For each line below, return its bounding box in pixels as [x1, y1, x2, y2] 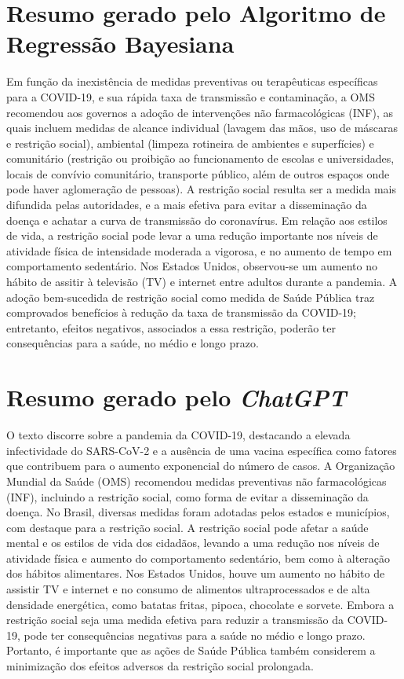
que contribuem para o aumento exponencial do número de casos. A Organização [6, 457, 395, 474]
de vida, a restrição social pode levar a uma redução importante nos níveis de [6, 227, 378, 244]
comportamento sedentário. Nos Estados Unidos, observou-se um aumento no [6, 258, 377, 274]
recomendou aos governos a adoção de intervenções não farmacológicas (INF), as [6, 104, 394, 120]
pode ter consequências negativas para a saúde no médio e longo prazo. [24, 626, 366, 643]
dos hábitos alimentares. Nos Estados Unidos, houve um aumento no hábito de [6, 565, 385, 582]
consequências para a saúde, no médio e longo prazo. [6, 335, 259, 351]
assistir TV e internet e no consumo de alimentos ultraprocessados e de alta [6, 581, 370, 597]
